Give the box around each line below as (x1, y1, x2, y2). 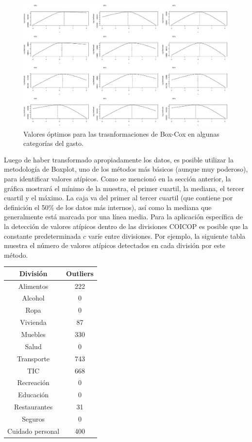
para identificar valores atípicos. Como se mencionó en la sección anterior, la (4, 173, 231, 183)
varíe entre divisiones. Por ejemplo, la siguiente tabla (88, 230, 246, 241)
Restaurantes (14, 402, 53, 412)
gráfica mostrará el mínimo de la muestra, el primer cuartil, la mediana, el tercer (4, 183, 244, 193)
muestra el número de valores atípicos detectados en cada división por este (4, 240, 225, 250)
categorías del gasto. (23, 138, 84, 148)
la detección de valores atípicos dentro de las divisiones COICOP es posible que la (4, 221, 248, 231)
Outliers (66, 268, 94, 278)
